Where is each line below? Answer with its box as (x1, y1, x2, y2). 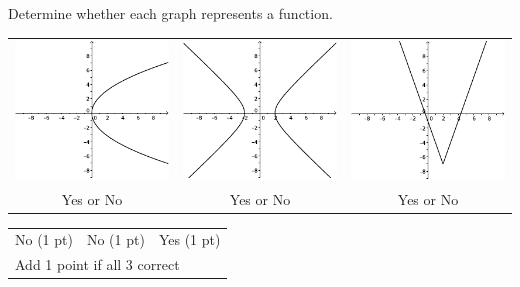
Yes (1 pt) (158, 229, 221, 250)
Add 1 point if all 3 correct (15, 254, 180, 275)
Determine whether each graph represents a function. (8, 3, 333, 23)
